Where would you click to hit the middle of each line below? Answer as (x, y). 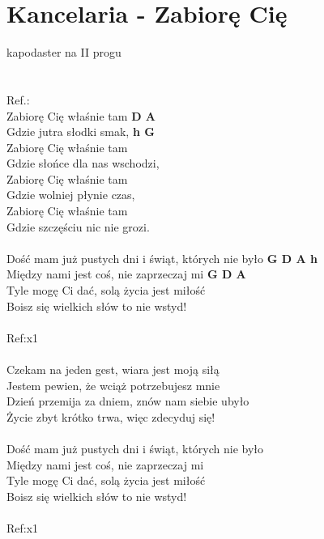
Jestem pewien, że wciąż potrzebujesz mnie (113, 385)
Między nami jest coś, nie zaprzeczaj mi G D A (126, 274)
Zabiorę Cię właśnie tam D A (81, 115)
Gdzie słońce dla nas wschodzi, (83, 163)
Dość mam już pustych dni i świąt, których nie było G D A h (162, 258)
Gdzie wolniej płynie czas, (71, 195)
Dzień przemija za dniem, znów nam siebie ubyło (128, 401)
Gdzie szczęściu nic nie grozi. (78, 226)
